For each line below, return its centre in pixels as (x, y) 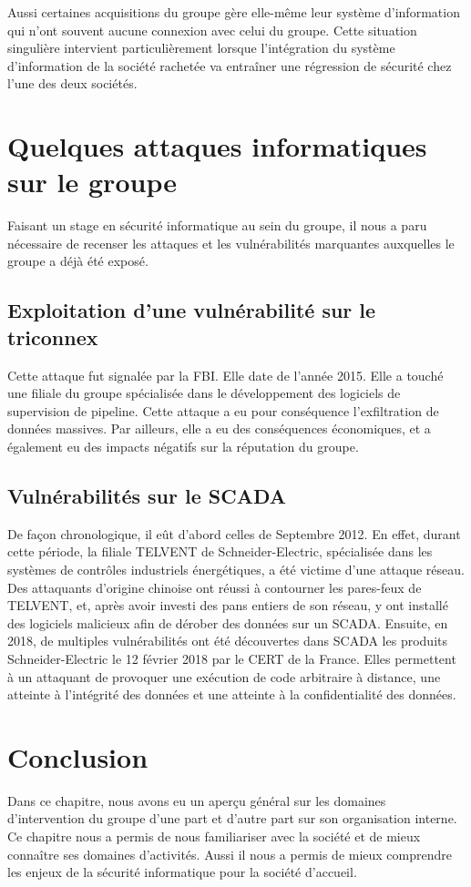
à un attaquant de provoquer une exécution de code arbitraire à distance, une (224, 676)
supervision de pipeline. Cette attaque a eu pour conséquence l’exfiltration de (223, 410)
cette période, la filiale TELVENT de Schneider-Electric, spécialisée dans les (220, 551)
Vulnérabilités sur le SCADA (147, 496)
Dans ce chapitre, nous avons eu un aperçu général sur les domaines (197, 800)
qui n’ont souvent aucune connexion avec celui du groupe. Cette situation (212, 30)
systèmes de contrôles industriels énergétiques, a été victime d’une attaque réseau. (236, 570)
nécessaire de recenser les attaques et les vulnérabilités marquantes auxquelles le (231, 243)
